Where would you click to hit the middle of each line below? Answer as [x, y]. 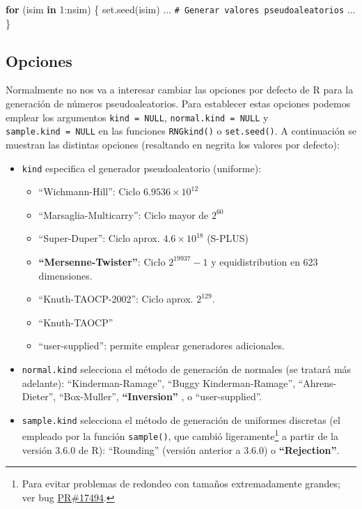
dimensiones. [65, 275]
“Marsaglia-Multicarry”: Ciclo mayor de [124, 214]
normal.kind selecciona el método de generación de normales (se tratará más [187, 369]
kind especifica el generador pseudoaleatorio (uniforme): [141, 168]
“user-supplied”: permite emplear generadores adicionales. [162, 345]
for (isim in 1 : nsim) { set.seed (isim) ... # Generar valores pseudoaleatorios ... [181, 9]
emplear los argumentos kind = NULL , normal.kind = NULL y [137, 117]
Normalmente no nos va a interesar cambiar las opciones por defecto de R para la [180, 90]
